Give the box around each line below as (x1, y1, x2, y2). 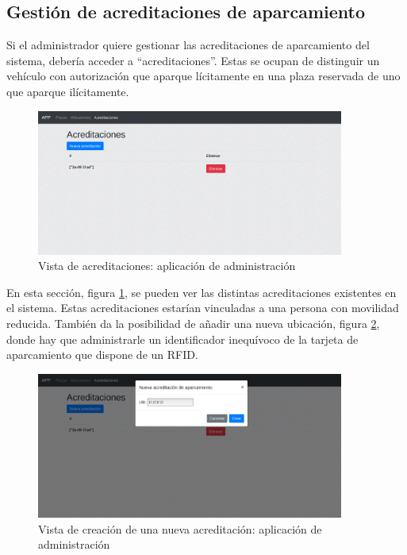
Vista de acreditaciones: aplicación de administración (38, 257, 296, 274)
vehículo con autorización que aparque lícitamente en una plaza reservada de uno (6, 67, 401, 84)
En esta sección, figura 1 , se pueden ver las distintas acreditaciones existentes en (6, 283, 397, 300)
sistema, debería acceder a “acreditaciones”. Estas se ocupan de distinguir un (6, 52, 380, 68)
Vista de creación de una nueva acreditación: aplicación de (38, 520, 322, 537)
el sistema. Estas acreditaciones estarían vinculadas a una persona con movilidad (6, 299, 399, 316)
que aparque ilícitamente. (6, 83, 129, 99)
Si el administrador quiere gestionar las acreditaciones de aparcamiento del (6, 37, 370, 53)
